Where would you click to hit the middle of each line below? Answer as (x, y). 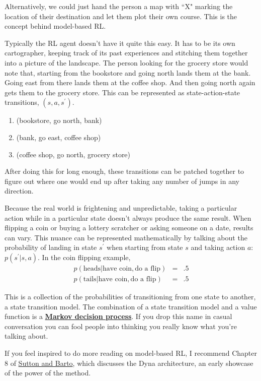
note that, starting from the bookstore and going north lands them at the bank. (128, 72)
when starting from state (145, 247)
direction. (19, 191)
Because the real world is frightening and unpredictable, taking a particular (121, 207)
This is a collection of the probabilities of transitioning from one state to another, (130, 296)
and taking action (218, 247)
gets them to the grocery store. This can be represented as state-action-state (122, 92)
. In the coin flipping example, (84, 257)
